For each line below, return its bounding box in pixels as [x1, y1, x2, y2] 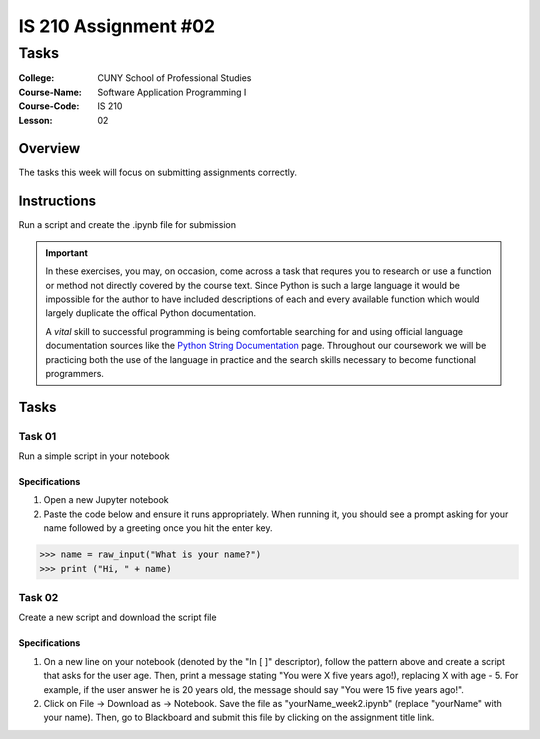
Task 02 [18, 590, 59, 604]
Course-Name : [18, 86, 82, 98]
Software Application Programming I [97, 86, 247, 98]
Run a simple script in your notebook [18, 450, 170, 462]
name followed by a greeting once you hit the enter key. [43, 522, 273, 534]
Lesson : [18, 114, 53, 126]
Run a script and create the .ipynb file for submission [18, 219, 237, 231]
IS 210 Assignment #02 [18, 15, 215, 37]
